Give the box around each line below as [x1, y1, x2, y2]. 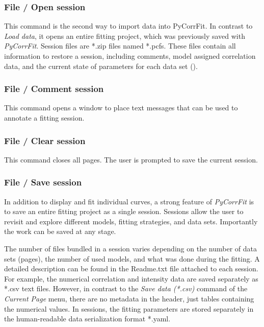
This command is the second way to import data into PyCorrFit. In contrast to [4, 20, 253, 31]
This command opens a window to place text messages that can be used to [4, 102, 238, 113]
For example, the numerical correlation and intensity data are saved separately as [4, 273, 258, 284]
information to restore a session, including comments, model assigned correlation [4, 51, 256, 61]
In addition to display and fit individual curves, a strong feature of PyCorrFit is [4, 196, 254, 206]
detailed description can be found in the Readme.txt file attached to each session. [4, 263, 258, 274]
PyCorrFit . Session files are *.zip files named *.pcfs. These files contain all [4, 40, 236, 51]
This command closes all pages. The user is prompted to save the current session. [4, 154, 258, 165]
